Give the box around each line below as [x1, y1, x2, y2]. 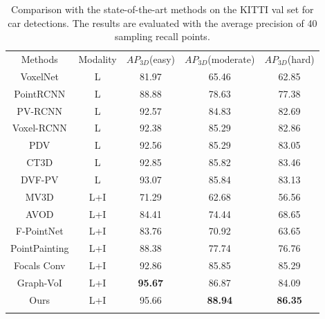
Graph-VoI [17, 275, 62, 289]
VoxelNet [20, 69, 59, 83]
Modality [78, 52, 117, 66]
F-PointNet [15, 224, 64, 238]
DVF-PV [20, 172, 59, 186]
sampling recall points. [114, 29, 210, 44]
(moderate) [207, 52, 255, 66]
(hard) [287, 52, 315, 66]
